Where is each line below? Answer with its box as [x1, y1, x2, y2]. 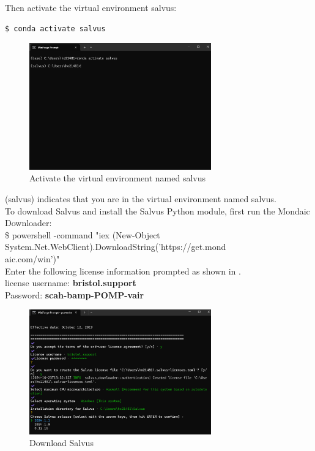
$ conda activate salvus [5, 24, 106, 33]
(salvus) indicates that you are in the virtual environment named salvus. [5, 192, 276, 205]
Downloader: [5, 216, 52, 229]
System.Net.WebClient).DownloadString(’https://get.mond [5, 240, 226, 253]
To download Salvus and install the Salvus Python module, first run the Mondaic [5, 204, 310, 217]
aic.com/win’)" [5, 252, 60, 265]
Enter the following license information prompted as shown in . [5, 264, 241, 277]
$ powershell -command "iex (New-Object [5, 228, 160, 241]
